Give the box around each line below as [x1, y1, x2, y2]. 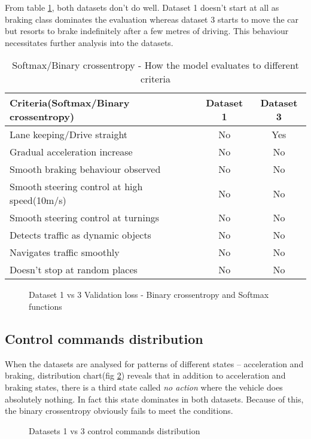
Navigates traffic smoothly [10, 245, 120, 260]
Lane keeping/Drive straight [10, 127, 128, 142]
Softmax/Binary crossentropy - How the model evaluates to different [12, 58, 299, 72]
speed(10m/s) [10, 193, 66, 208]
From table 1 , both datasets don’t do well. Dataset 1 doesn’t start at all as [5, 1, 279, 13]
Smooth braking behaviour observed [10, 162, 161, 176]
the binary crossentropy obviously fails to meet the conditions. [5, 404, 233, 417]
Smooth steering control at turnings [10, 211, 160, 225]
